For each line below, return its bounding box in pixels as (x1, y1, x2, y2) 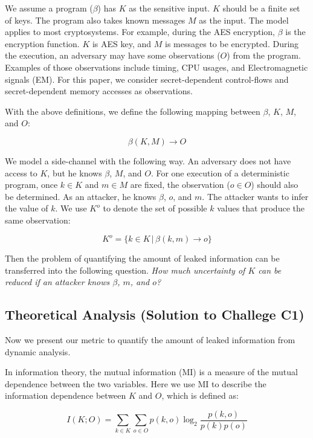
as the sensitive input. (129, 2, 210, 14)
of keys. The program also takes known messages (5, 13, 186, 26)
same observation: (5, 213, 71, 226)
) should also (251, 178, 298, 191)
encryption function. (5, 37, 80, 50)
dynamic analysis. (5, 345, 71, 358)
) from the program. (227, 49, 301, 62)
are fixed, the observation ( (130, 178, 230, 191)
